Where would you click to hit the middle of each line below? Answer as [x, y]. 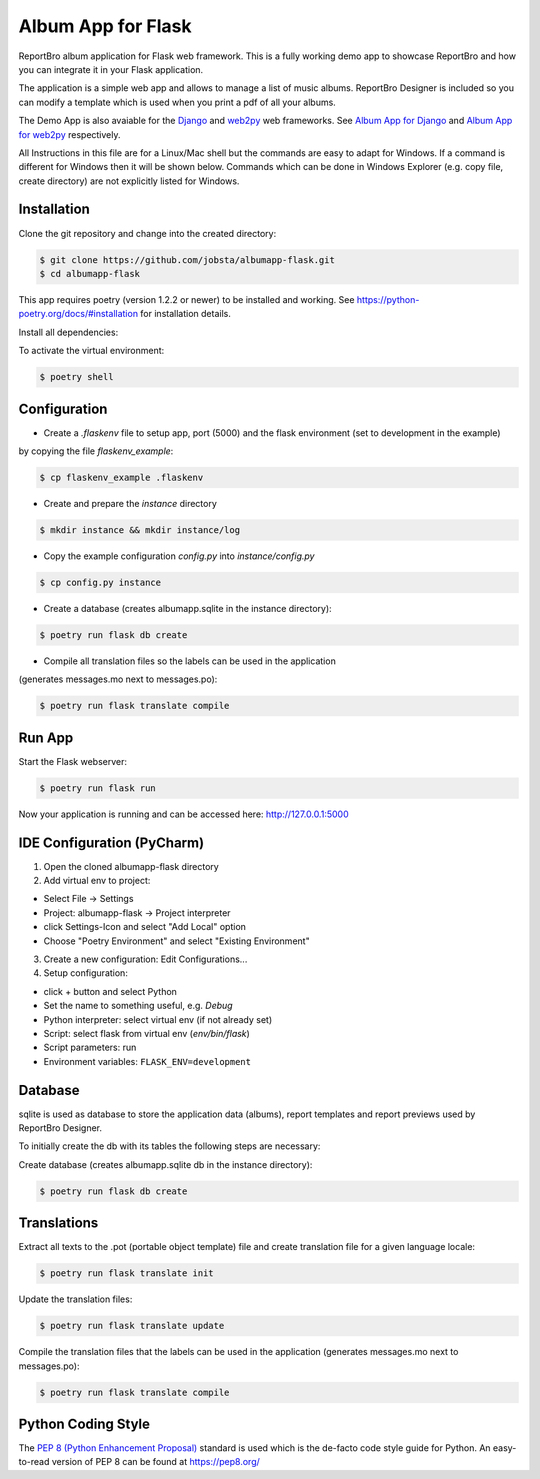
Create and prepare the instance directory [130, 503]
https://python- [388, 299]
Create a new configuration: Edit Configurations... [145, 959]
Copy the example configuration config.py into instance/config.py [179, 556]
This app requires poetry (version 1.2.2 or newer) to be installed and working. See [186, 299]
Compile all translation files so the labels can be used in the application [190, 661]
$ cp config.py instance [100, 582]
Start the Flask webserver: [73, 761]
